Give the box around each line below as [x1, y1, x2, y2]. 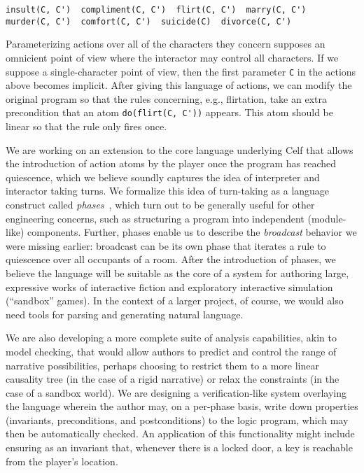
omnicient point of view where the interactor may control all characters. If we [6, 50, 339, 64]
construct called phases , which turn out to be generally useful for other [6, 197, 315, 211]
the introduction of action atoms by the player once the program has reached [6, 156, 337, 171]
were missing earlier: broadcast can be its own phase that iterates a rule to [6, 238, 326, 253]
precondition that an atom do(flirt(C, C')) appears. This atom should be [6, 105, 334, 120]
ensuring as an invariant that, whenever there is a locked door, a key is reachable [6, 440, 353, 455]
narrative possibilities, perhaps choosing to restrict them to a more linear [6, 358, 319, 372]
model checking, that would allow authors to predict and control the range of [6, 344, 337, 358]
